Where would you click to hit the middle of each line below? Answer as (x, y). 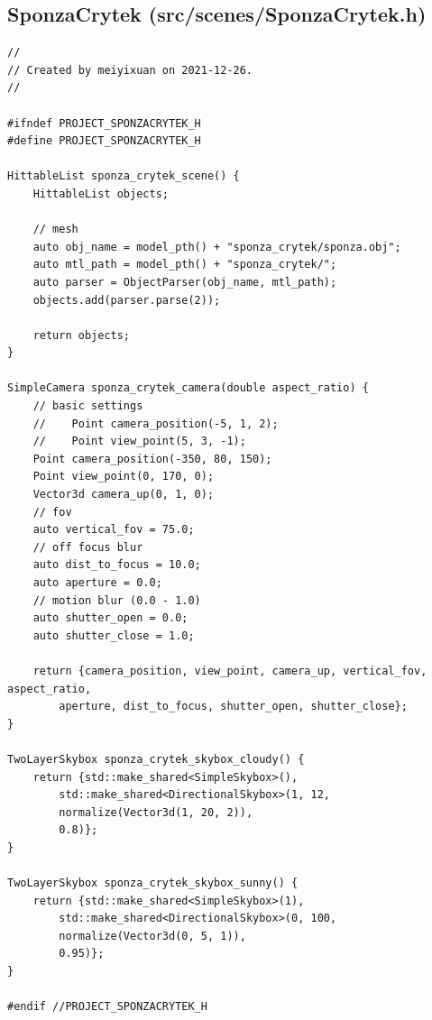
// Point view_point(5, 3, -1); (139, 441)
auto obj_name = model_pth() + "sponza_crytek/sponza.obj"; (217, 247)
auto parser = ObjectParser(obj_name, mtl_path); (185, 282)
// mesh (55, 230)
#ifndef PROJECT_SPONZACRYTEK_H (104, 123)
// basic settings (88, 406)
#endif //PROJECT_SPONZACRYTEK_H (107, 1007)
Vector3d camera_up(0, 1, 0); (124, 495)
